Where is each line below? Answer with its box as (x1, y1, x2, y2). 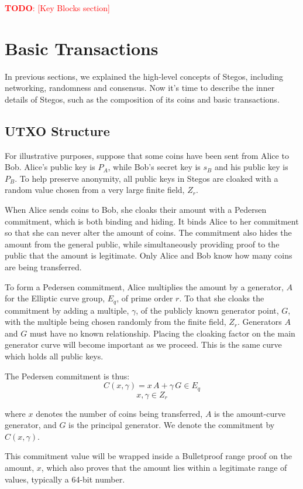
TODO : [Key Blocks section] (5, 2, 110, 13)
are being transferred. (5, 261, 82, 273)
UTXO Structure (5, 121, 110, 140)
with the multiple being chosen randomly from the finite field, (5, 315, 226, 328)
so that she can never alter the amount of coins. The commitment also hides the (5, 226, 292, 239)
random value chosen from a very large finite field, (5, 184, 185, 196)
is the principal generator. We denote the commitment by (68, 419, 275, 431)
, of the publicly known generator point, (136, 304, 279, 316)
